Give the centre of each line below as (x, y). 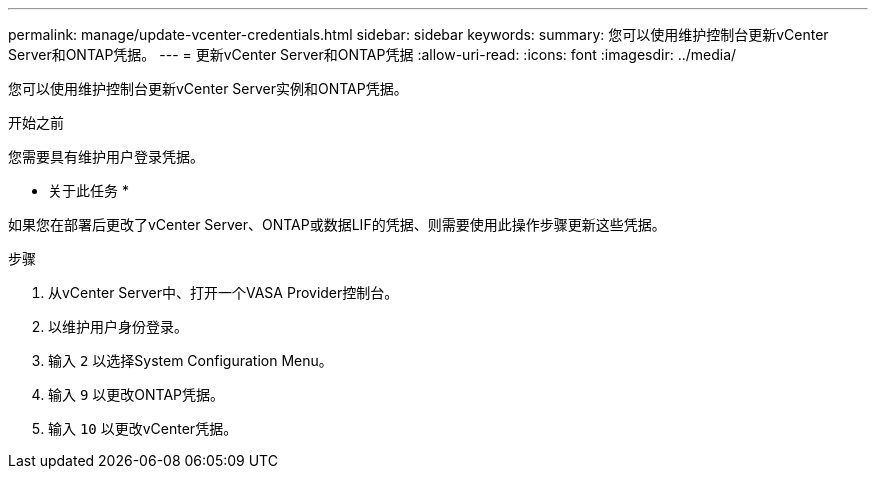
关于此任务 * (88, 190)
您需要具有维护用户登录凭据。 (106, 156)
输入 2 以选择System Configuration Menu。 (190, 360)
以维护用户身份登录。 (118, 326)
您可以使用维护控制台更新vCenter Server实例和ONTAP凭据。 (208, 88)
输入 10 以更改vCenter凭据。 (143, 428)
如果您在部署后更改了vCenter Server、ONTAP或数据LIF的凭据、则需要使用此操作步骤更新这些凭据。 (337, 224)
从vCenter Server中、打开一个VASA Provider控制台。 (223, 292)
